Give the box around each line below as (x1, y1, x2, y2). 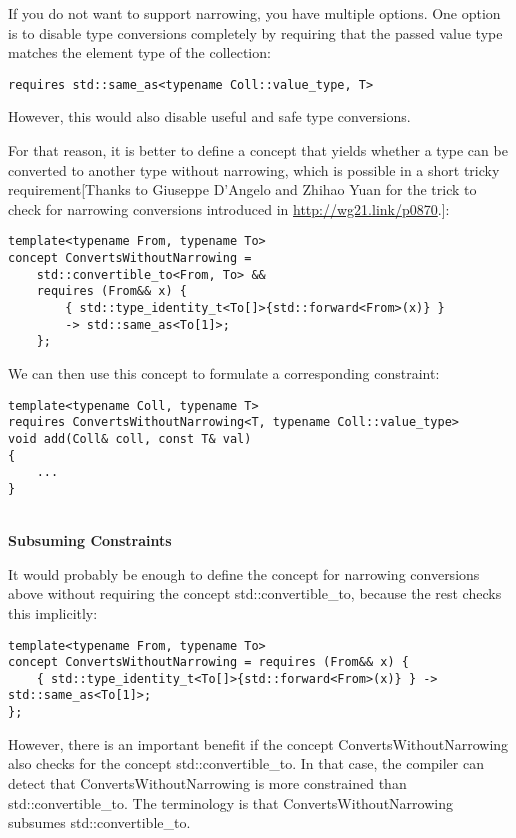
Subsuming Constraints (8, 530, 172, 551)
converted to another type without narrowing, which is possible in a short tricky (8, 159, 500, 180)
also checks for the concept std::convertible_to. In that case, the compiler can (8, 753, 484, 774)
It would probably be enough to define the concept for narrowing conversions (8, 563, 480, 584)
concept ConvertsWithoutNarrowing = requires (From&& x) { (8, 655, 409, 670)
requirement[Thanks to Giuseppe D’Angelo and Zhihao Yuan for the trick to (8, 179, 477, 200)
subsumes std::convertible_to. (8, 812, 191, 833)
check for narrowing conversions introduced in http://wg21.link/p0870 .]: (8, 198, 450, 219)
